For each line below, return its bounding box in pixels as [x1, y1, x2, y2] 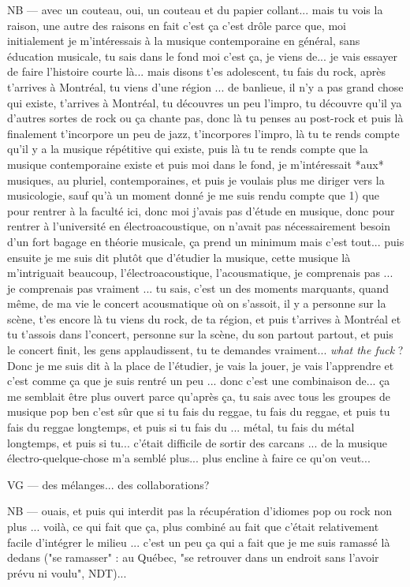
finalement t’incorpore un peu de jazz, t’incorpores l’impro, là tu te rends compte [7, 125, 400, 141]
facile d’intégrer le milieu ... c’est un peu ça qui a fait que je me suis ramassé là [7, 533, 390, 550]
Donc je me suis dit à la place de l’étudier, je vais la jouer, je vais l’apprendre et [7, 357, 394, 373]
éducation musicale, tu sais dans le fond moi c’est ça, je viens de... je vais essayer [7, 47, 397, 64]
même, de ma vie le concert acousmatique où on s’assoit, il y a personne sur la [7, 295, 386, 312]
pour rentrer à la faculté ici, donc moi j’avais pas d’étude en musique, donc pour [7, 202, 395, 219]
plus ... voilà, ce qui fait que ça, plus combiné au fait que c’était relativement [7, 518, 379, 534]
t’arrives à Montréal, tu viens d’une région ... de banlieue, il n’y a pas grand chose [7, 78, 404, 95]
